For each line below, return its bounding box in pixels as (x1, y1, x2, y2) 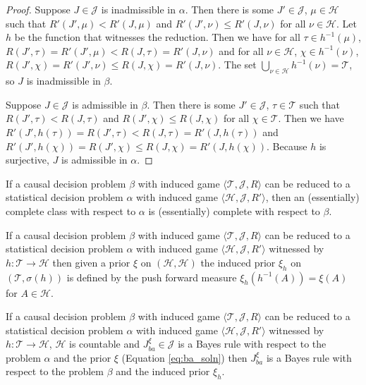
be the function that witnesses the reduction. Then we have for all (14, 30, 300, 44)
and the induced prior (116, 364, 210, 379)
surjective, (6, 152, 49, 167)
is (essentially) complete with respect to (148, 203, 320, 218)
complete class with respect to (6, 203, 136, 218)
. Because (267, 138, 307, 153)
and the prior (54, 350, 111, 365)
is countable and (68, 336, 140, 351)
